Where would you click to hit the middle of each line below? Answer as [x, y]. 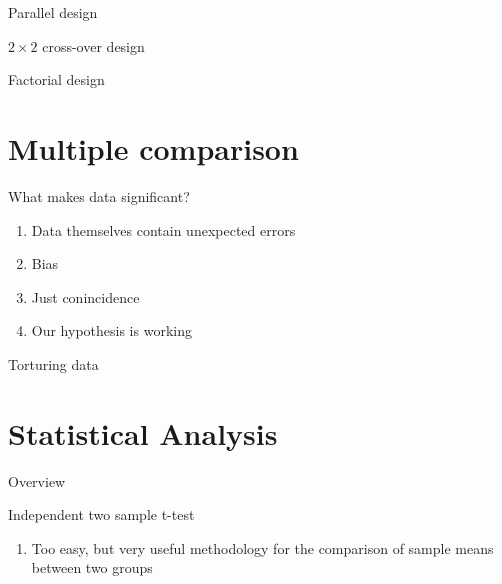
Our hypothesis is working [111, 330]
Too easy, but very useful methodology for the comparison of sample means [262, 547]
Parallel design [53, 12]
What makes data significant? [99, 195]
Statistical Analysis [143, 432]
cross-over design [93, 45]
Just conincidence [85, 296]
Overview [37, 480]
